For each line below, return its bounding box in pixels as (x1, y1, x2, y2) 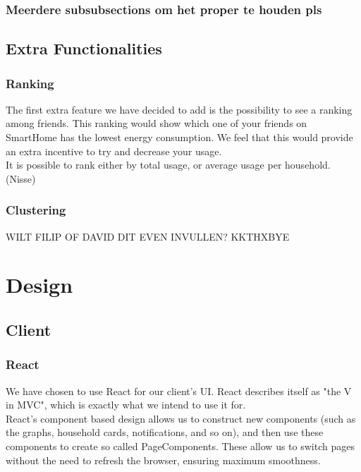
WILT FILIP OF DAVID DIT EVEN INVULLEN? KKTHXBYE (6, 229, 290, 243)
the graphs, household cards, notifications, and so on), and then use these (6, 425, 324, 440)
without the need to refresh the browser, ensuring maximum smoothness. (6, 452, 321, 467)
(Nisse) (6, 171, 36, 186)
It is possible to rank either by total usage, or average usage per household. (6, 157, 331, 172)
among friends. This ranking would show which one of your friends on (6, 116, 307, 131)
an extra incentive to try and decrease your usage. (6, 143, 222, 158)
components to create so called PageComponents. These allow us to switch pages (6, 438, 355, 453)
